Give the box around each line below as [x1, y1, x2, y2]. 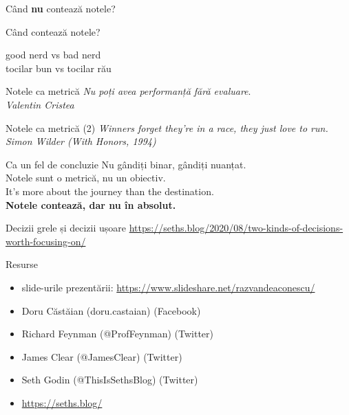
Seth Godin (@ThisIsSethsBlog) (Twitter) [21, 372, 198, 387]
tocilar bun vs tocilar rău [6, 60, 112, 75]
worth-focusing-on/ [6, 234, 86, 248]
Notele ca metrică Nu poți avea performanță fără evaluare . [6, 84, 251, 98]
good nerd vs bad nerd [6, 47, 101, 62]
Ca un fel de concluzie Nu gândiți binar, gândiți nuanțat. [6, 157, 246, 171]
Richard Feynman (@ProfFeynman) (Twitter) [21, 326, 214, 341]
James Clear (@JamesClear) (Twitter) [21, 349, 182, 363]
